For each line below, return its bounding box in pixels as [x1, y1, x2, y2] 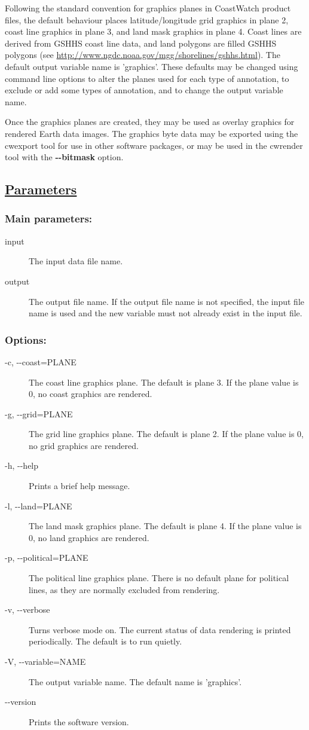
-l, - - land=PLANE [5, 499, 72, 512]
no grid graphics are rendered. [29, 439, 139, 451]
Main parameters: [5, 211, 93, 226]
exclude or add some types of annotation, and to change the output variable [5, 84, 283, 96]
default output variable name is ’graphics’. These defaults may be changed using [5, 60, 298, 72]
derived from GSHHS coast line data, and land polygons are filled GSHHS [5, 36, 277, 49]
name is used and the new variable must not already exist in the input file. [29, 307, 302, 319]
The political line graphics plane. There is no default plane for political [29, 572, 289, 584]
